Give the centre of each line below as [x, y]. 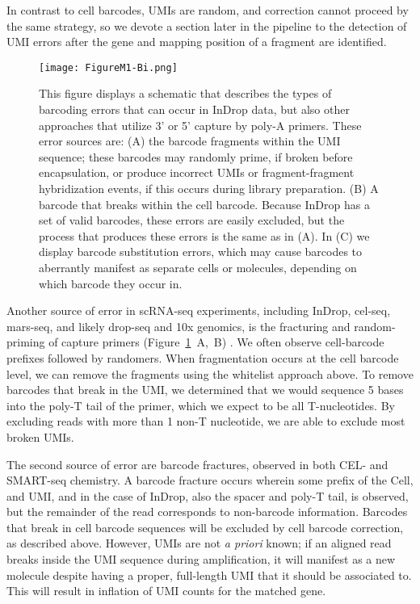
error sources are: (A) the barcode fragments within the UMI [190, 141]
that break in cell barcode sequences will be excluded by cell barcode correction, [205, 527]
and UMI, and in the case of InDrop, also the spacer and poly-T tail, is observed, [208, 495]
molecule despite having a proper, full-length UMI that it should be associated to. [209, 575]
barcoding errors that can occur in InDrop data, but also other [194, 109]
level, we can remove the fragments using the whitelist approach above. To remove [210, 373]
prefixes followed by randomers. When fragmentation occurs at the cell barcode [203, 357]
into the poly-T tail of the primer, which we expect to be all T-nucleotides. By [201, 405]
